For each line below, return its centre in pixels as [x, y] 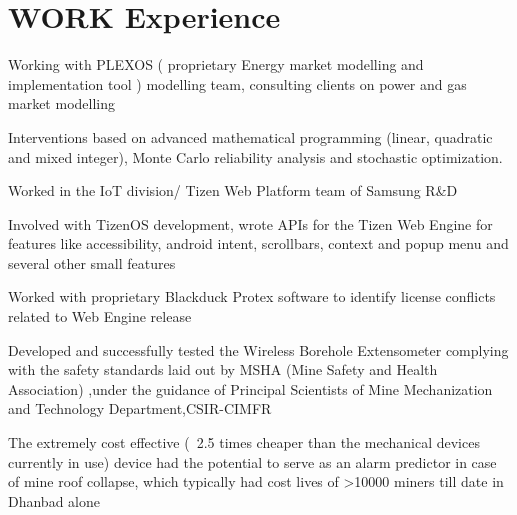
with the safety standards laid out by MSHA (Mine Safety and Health [223, 369]
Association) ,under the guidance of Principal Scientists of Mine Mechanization [250, 388]
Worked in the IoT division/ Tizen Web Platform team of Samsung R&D [233, 190]
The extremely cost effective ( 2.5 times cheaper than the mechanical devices [244, 442]
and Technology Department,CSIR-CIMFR [140, 408]
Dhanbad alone [54, 500]
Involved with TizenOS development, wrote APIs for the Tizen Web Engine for [250, 223]
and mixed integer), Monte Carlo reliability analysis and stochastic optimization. [255, 156]
